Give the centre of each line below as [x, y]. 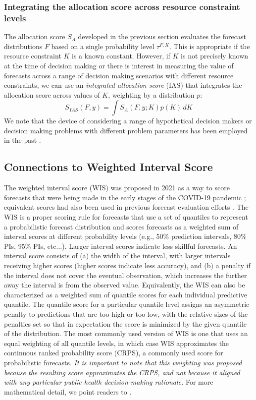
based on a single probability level [103, 46]
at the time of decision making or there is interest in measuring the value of [119, 65]
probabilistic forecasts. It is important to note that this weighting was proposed [123, 362]
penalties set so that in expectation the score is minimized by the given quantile [125, 323]
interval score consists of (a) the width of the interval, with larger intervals [117, 256]
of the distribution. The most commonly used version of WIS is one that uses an [126, 333]
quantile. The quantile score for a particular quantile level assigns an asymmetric [127, 304]
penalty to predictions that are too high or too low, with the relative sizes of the [126, 314]
